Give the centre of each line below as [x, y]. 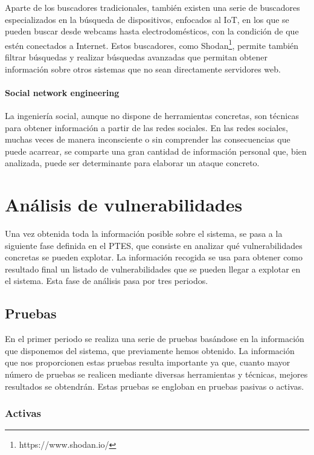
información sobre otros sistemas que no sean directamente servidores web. [143, 69]
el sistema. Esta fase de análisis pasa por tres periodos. [107, 281]
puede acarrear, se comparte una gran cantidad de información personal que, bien [156, 151]
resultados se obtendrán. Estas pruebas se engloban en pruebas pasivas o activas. [155, 386]
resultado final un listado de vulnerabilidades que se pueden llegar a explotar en [153, 269]
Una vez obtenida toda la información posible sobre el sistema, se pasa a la [144, 234]
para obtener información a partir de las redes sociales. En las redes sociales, [146, 127]
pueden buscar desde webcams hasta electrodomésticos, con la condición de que [152, 31]
